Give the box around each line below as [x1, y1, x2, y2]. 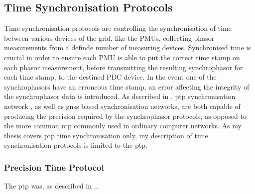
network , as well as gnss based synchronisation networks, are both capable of [4, 100, 241, 111]
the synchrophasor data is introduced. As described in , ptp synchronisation [4, 91, 236, 101]
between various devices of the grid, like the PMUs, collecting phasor [4, 32, 215, 43]
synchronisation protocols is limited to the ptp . [4, 140, 147, 150]
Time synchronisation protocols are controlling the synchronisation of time [4, 23, 232, 33]
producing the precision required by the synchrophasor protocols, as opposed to [4, 110, 247, 121]
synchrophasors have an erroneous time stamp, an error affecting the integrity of [4, 81, 250, 92]
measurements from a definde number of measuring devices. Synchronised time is [4, 42, 251, 53]
